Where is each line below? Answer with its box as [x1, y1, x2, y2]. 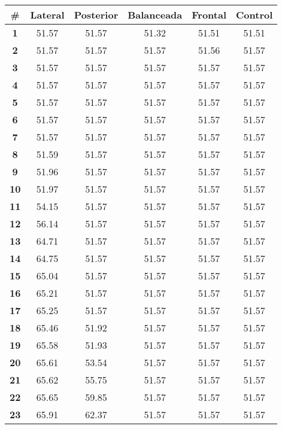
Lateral [30, 8, 65, 22]
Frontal [192, 8, 227, 22]
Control [236, 8, 273, 22]
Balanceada [128, 8, 183, 22]
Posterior [74, 8, 119, 22]
